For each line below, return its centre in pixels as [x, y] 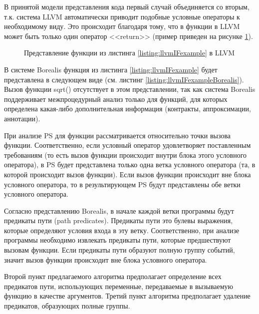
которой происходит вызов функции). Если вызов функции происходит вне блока [128, 174]
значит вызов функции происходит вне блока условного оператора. [106, 259]
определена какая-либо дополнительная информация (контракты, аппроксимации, [128, 109]
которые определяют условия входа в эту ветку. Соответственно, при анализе [122, 230]
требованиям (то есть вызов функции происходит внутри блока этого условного [126, 155]
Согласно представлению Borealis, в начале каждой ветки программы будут [119, 210]
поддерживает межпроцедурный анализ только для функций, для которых [116, 99]
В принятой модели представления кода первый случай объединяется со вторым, [127, 6]
